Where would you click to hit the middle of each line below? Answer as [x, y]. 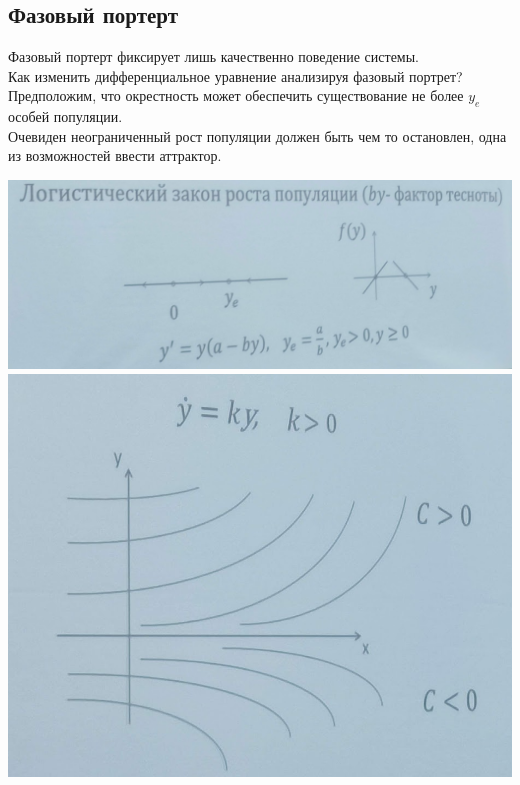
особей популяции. [65, 116]
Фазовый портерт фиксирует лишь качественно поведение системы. [214, 56]
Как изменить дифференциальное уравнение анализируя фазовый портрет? [235, 75]
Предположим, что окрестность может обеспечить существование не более [236, 95]
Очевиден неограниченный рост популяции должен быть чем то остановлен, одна [257, 135]
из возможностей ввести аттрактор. [115, 155]
